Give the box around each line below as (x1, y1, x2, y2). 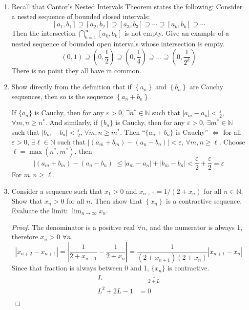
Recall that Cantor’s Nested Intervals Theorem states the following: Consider (11, 1, 243, 11)
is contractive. (167, 263, 209, 273)
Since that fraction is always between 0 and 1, (11, 263, 149, 273)
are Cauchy (189, 82, 224, 92)
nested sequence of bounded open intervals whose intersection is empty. (11, 38, 225, 48)
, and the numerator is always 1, (145, 222, 243, 232)
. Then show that (90, 196, 142, 206)
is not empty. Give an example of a (124, 28, 229, 38)
